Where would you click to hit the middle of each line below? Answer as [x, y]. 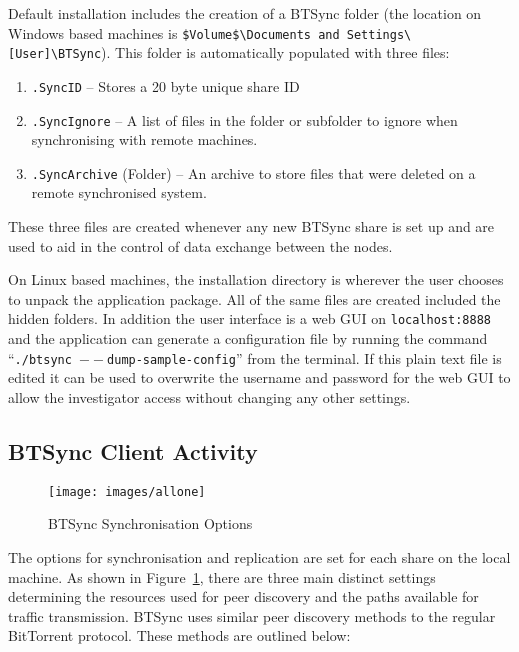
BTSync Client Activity [133, 450]
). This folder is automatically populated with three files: [275, 52]
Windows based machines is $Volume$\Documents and [174, 32]
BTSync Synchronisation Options [150, 523]
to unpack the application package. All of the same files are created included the [254, 298]
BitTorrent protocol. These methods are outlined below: [179, 635]
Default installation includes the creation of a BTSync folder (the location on [245, 13]
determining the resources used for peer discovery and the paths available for [243, 596]
